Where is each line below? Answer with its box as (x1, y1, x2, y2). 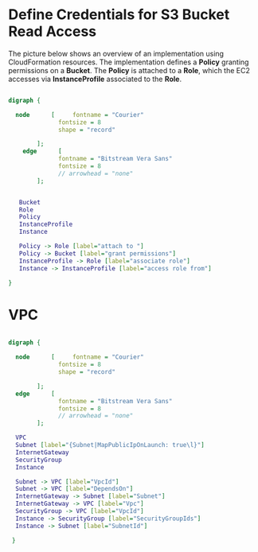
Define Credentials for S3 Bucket (8, 6, 230, 24)
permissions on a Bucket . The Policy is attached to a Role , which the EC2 (8, 65, 251, 75)
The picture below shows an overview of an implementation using (8, 49, 225, 58)
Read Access (8, 22, 97, 41)
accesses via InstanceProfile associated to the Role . (8, 74, 182, 84)
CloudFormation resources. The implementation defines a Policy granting (8, 57, 249, 67)
